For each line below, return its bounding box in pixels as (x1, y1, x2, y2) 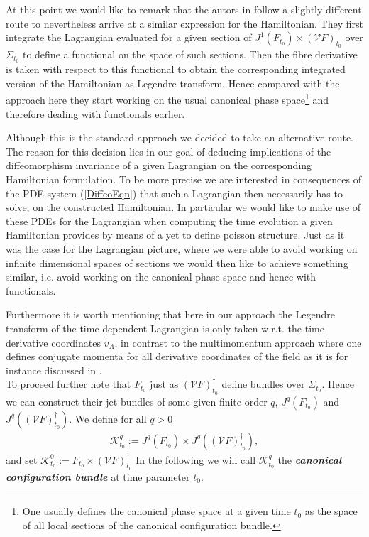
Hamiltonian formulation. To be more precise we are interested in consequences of (6, 172, 361, 187)
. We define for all (69, 411, 147, 425)
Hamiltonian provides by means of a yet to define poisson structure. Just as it (6, 227, 345, 242)
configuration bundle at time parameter (6, 469, 190, 484)
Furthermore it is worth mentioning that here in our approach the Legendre (6, 307, 335, 322)
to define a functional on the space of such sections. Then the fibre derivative (22, 47, 358, 62)
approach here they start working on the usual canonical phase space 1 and (6, 90, 329, 107)
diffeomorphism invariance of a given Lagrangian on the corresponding (6, 158, 312, 173)
